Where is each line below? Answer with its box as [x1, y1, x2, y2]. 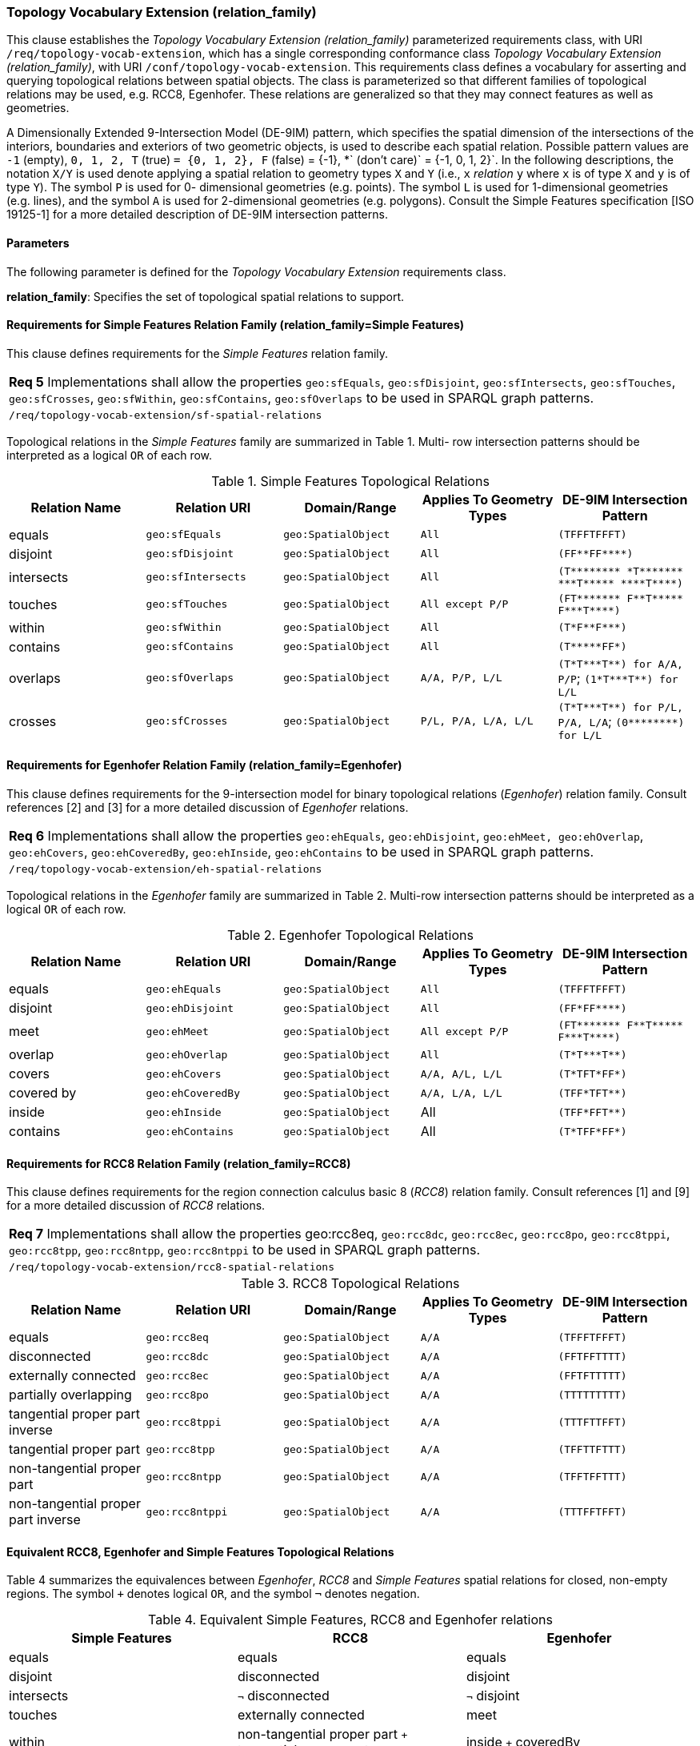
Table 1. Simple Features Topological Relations [211, 472, 490, 489]
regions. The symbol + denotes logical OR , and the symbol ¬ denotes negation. [6, 1587, 420, 1601]
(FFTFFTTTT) [558, 1350, 627, 1363]
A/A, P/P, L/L [420, 672, 502, 684]
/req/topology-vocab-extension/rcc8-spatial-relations [9, 1261, 334, 1274]
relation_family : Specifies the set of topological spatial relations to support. [6, 289, 405, 303]
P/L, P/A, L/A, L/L [420, 715, 534, 728]
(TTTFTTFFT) [558, 1415, 627, 1428]
